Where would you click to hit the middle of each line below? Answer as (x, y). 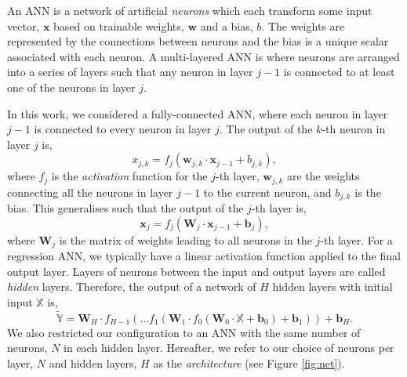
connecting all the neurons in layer (90, 192)
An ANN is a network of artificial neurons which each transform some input (190, 10)
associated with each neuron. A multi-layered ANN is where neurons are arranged (203, 56)
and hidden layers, (93, 363)
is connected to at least (339, 72)
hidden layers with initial (333, 286)
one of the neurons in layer (71, 87)
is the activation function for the (129, 176)
